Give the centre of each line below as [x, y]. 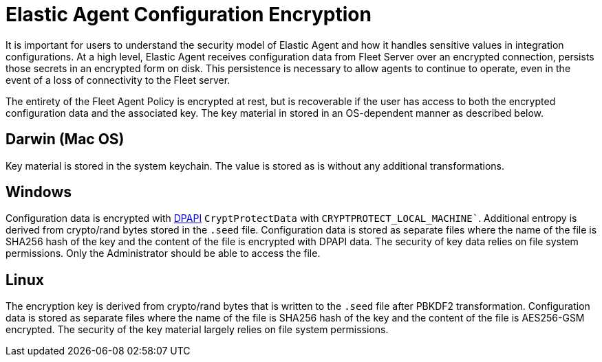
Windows [39, 192]
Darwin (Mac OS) [65, 139]
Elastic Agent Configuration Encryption [189, 14]
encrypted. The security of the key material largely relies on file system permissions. [197, 330]
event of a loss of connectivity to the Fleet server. [118, 80]
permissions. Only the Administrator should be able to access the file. [163, 253]
